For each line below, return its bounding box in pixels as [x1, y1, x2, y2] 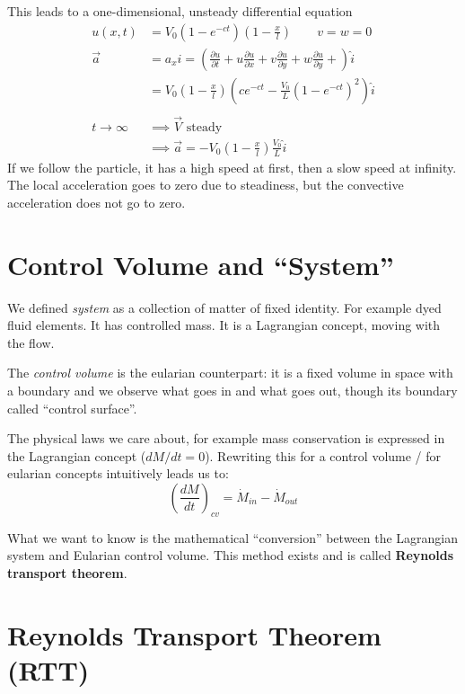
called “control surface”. [7, 398, 137, 417]
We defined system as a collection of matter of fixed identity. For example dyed [7, 298, 442, 316]
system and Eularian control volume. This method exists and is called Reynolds [7, 546, 454, 565]
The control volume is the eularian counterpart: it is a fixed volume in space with [7, 363, 453, 382]
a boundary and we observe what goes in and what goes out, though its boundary [7, 381, 458, 399]
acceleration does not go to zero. [7, 192, 186, 211]
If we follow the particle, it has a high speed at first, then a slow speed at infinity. [7, 157, 457, 176]
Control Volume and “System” [7, 245, 394, 282]
